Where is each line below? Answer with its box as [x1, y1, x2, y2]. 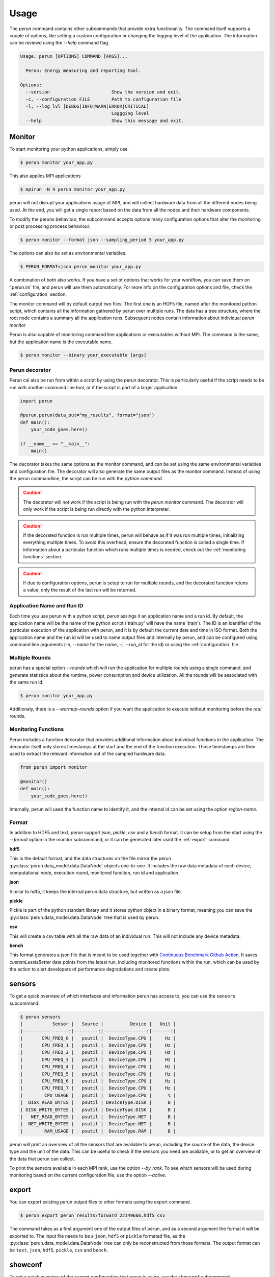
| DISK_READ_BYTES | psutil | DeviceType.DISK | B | [20, 1100, 176, 1105]
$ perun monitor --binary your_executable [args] [20, 352, 147, 358]
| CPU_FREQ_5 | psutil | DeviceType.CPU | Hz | [20, 1071, 176, 1077]
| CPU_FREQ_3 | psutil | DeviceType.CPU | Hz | [20, 1056, 176, 1062]
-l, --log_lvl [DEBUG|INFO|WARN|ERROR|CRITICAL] [25, 104, 150, 109]
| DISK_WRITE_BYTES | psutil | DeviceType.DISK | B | [20, 1106, 176, 1113]
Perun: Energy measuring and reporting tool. [25, 68, 141, 74]
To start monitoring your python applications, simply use [9, 146, 128, 152]
